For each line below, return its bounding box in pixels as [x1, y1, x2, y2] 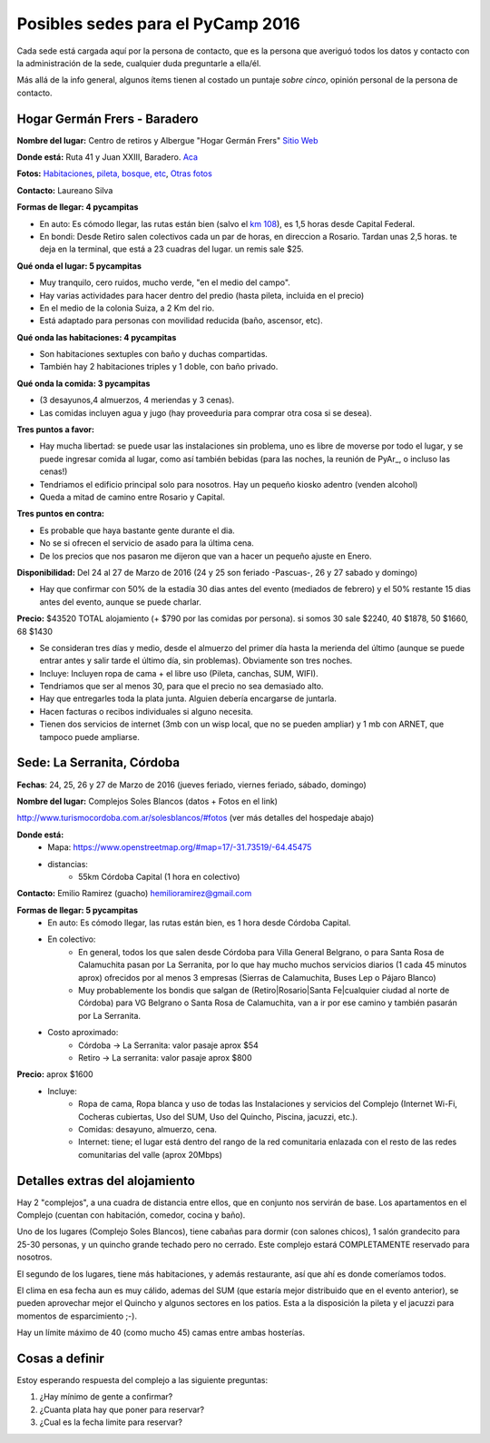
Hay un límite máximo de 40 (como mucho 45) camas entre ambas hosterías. [16, 1327, 306, 1339]
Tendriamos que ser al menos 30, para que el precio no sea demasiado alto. [39, 681, 324, 692]
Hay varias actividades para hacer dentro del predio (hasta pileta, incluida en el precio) [39, 290, 365, 301]
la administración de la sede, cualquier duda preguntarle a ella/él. [16, 57, 262, 68]
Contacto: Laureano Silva [16, 184, 113, 195]
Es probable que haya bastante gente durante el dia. [39, 525, 235, 536]
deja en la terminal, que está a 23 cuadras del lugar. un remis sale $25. [39, 243, 304, 254]
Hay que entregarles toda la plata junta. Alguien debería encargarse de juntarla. [39, 693, 338, 704]
